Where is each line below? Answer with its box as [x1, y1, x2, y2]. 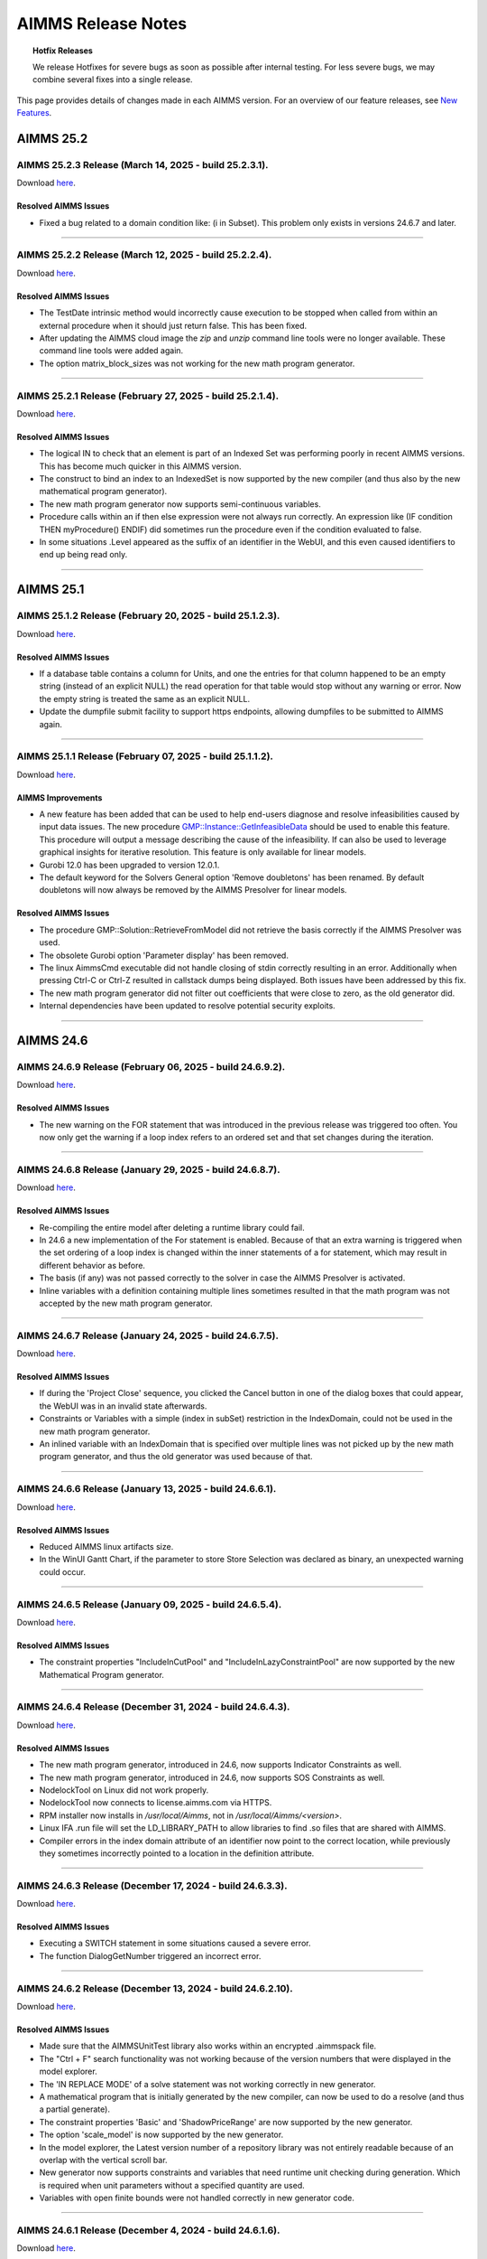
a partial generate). [39, 2104, 110, 2114]
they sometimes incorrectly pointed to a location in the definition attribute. [39, 1848, 315, 1859]
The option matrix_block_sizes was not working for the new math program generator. [39, 358, 355, 369]
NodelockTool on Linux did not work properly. [39, 1785, 209, 1795]
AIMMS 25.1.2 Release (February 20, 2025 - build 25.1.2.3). [16, 610, 280, 623]
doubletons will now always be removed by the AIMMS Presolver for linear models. [39, 885, 347, 895]
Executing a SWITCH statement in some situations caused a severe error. [39, 1938, 311, 1949]
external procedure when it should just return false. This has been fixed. [39, 320, 308, 331]
